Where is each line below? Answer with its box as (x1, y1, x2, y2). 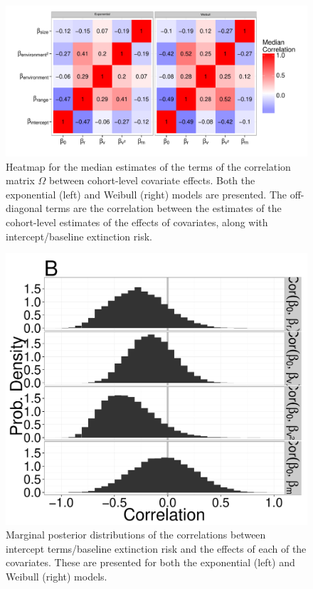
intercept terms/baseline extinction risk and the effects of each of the (6, 541, 307, 556)
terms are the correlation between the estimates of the (46, 201, 282, 216)
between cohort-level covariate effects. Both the (49, 173, 255, 188)
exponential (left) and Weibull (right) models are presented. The (6, 186, 287, 201)
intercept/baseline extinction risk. (6, 228, 152, 243)
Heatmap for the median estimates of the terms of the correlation (6, 159, 291, 174)
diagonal (6, 201, 43, 216)
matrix (6, 173, 35, 188)
